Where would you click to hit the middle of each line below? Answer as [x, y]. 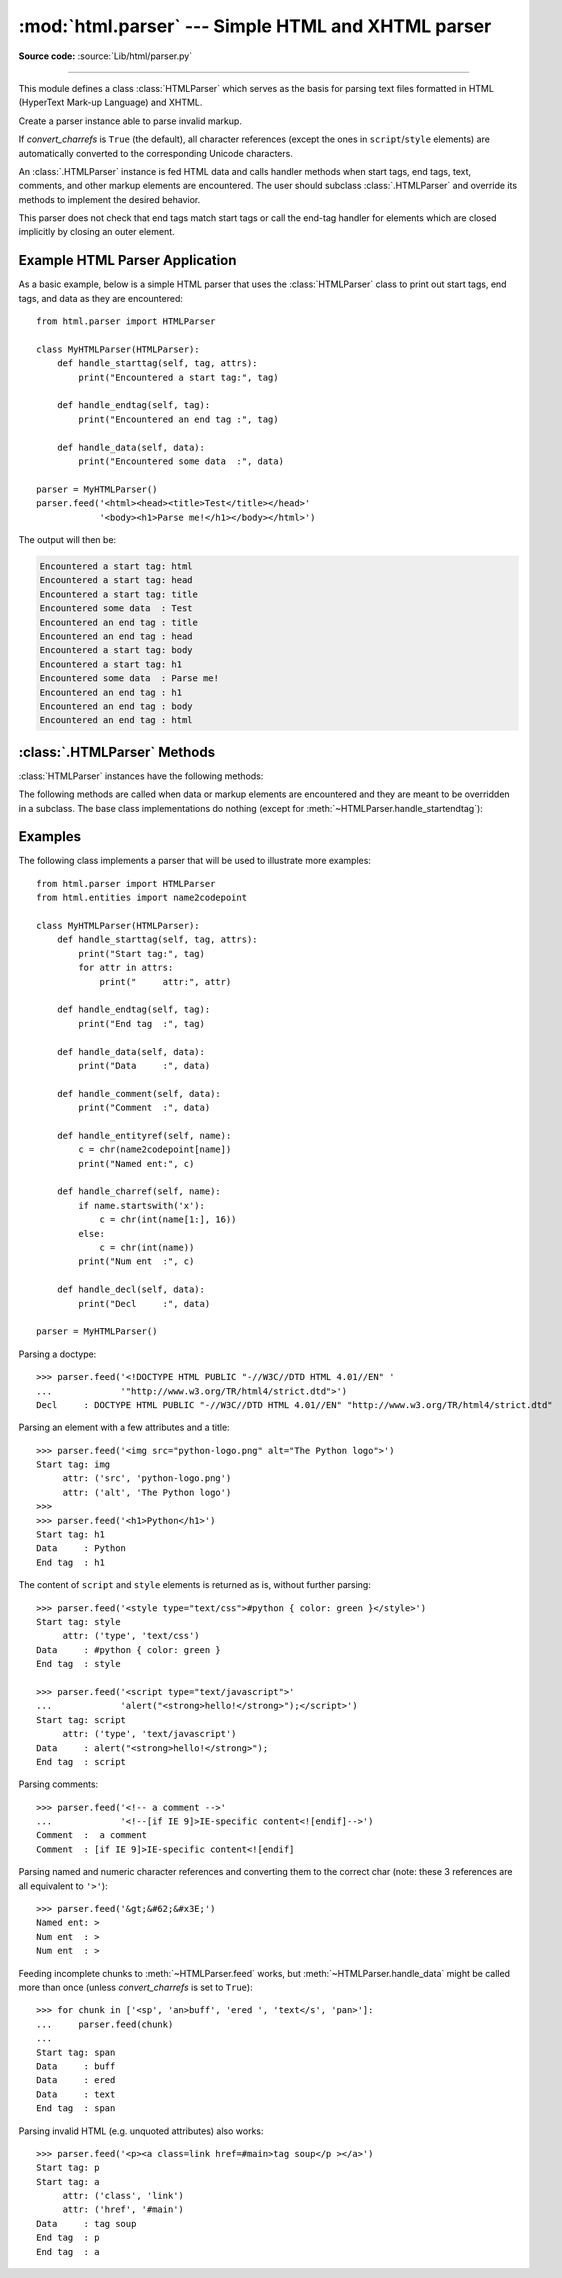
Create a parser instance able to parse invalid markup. [130, 121]
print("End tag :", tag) [141, 1023]
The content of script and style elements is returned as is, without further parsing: [195, 1585]
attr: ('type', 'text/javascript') [149, 1734]
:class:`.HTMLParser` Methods [116, 751]
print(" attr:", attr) [165, 981]
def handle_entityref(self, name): [144, 1135]
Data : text [76, 2094]
